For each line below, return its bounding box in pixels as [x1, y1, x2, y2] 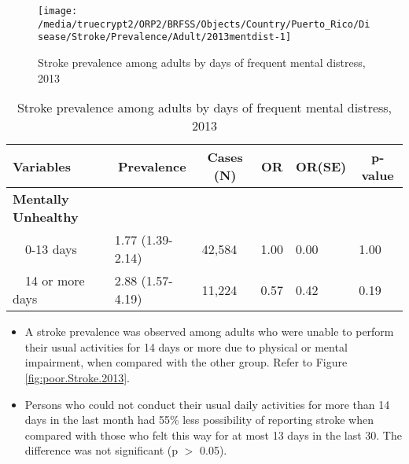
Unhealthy [13, 208, 79, 226]
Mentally [13, 190, 69, 208]
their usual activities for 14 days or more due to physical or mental [24, 338, 348, 355]
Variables [13, 157, 71, 175]
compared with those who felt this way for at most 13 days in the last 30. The [24, 426, 402, 443]
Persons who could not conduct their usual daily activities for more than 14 [24, 396, 390, 412]
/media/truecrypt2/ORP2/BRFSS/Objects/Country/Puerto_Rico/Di [38, 18, 370, 30]
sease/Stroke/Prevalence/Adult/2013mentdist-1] [38, 31, 292, 43]
